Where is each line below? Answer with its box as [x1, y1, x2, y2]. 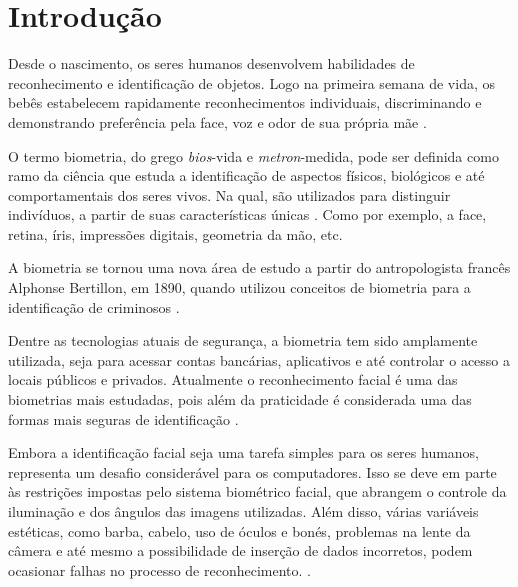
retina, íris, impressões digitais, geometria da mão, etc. [8, 223, 343, 244]
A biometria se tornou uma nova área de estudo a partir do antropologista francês [8, 257, 511, 278]
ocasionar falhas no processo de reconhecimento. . [8, 559, 311, 580]
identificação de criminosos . [8, 296, 180, 317]
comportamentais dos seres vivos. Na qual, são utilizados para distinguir [8, 184, 451, 205]
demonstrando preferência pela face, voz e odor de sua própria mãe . [8, 111, 427, 132]
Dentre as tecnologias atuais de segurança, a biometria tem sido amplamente [8, 330, 478, 351]
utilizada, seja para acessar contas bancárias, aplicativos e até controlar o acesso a [8, 349, 511, 370]
